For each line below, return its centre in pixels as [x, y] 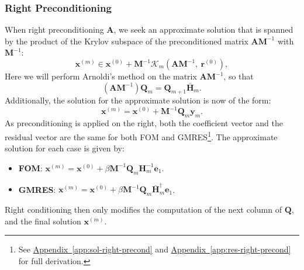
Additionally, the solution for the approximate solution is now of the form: [138, 100]
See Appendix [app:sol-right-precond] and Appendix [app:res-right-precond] [155, 249]
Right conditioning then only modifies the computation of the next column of [143, 210]
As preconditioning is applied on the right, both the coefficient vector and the [144, 123]
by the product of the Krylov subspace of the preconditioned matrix [127, 41]
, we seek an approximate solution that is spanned [203, 30]
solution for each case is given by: [65, 148]
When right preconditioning [54, 30]
